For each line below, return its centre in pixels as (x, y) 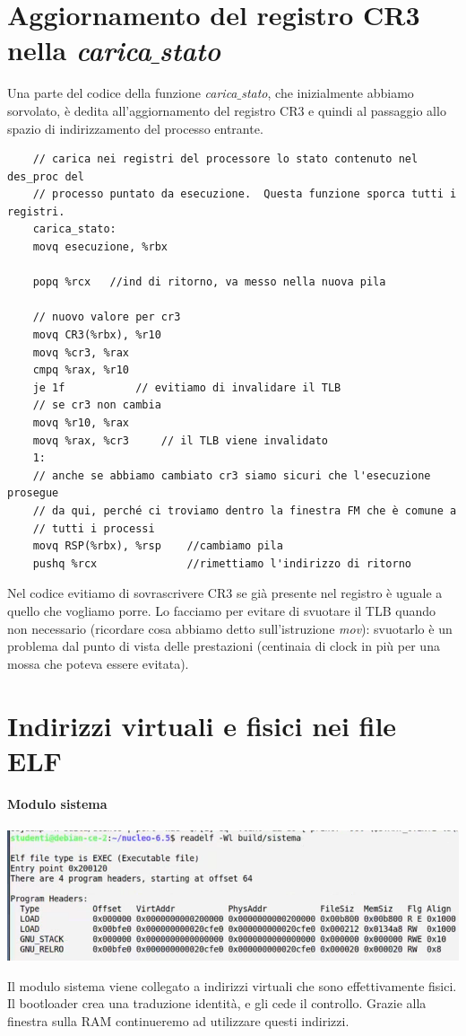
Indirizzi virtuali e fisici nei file (202, 725)
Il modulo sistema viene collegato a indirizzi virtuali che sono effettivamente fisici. (232, 985)
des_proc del (46, 176)
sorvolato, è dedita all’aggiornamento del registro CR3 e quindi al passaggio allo (227, 110)
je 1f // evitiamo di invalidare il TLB (187, 387)
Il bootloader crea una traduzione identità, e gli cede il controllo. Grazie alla (217, 1003)
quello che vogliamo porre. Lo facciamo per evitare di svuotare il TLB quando (222, 610)
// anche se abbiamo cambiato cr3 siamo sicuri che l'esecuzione (232, 475)
